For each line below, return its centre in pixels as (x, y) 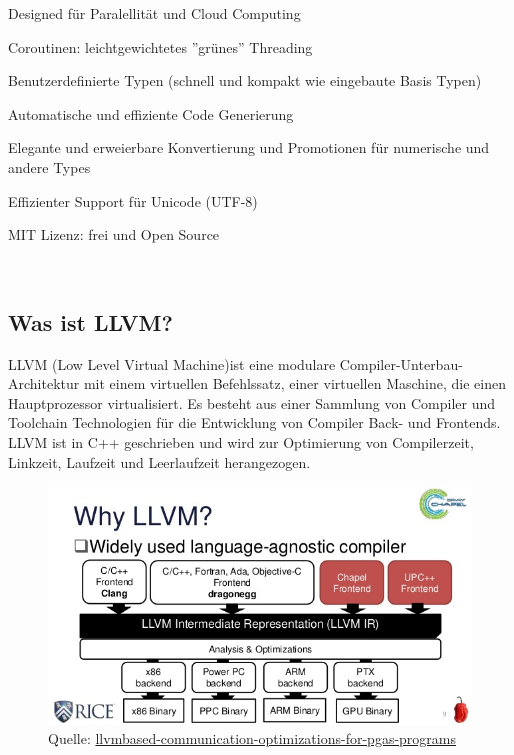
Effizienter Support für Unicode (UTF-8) (133, 200)
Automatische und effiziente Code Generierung (151, 113)
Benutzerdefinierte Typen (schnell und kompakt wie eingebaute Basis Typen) (245, 80)
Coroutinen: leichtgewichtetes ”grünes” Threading (160, 46)
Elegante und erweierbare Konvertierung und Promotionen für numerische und (249, 147)
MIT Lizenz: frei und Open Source (114, 234)
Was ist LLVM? (90, 321)
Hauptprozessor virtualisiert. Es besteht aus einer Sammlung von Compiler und (252, 402)
